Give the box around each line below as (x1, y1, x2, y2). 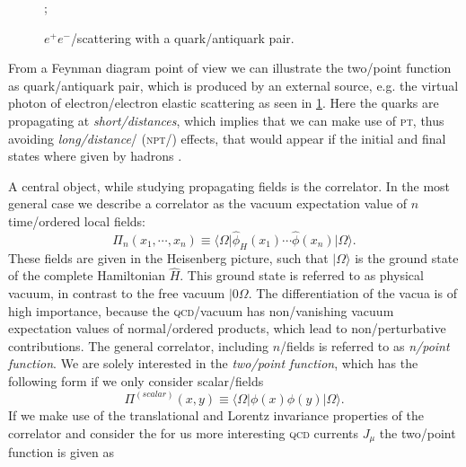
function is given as (8, 443, 114, 461)
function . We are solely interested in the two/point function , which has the (8, 354, 418, 373)
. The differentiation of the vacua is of (248, 283, 457, 302)
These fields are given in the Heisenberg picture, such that (8, 248, 329, 267)
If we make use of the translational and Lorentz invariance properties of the (8, 405, 424, 424)
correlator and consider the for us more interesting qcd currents (8, 423, 359, 442)
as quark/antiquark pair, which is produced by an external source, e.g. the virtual (8, 75, 459, 94)
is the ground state (355, 248, 459, 267)
